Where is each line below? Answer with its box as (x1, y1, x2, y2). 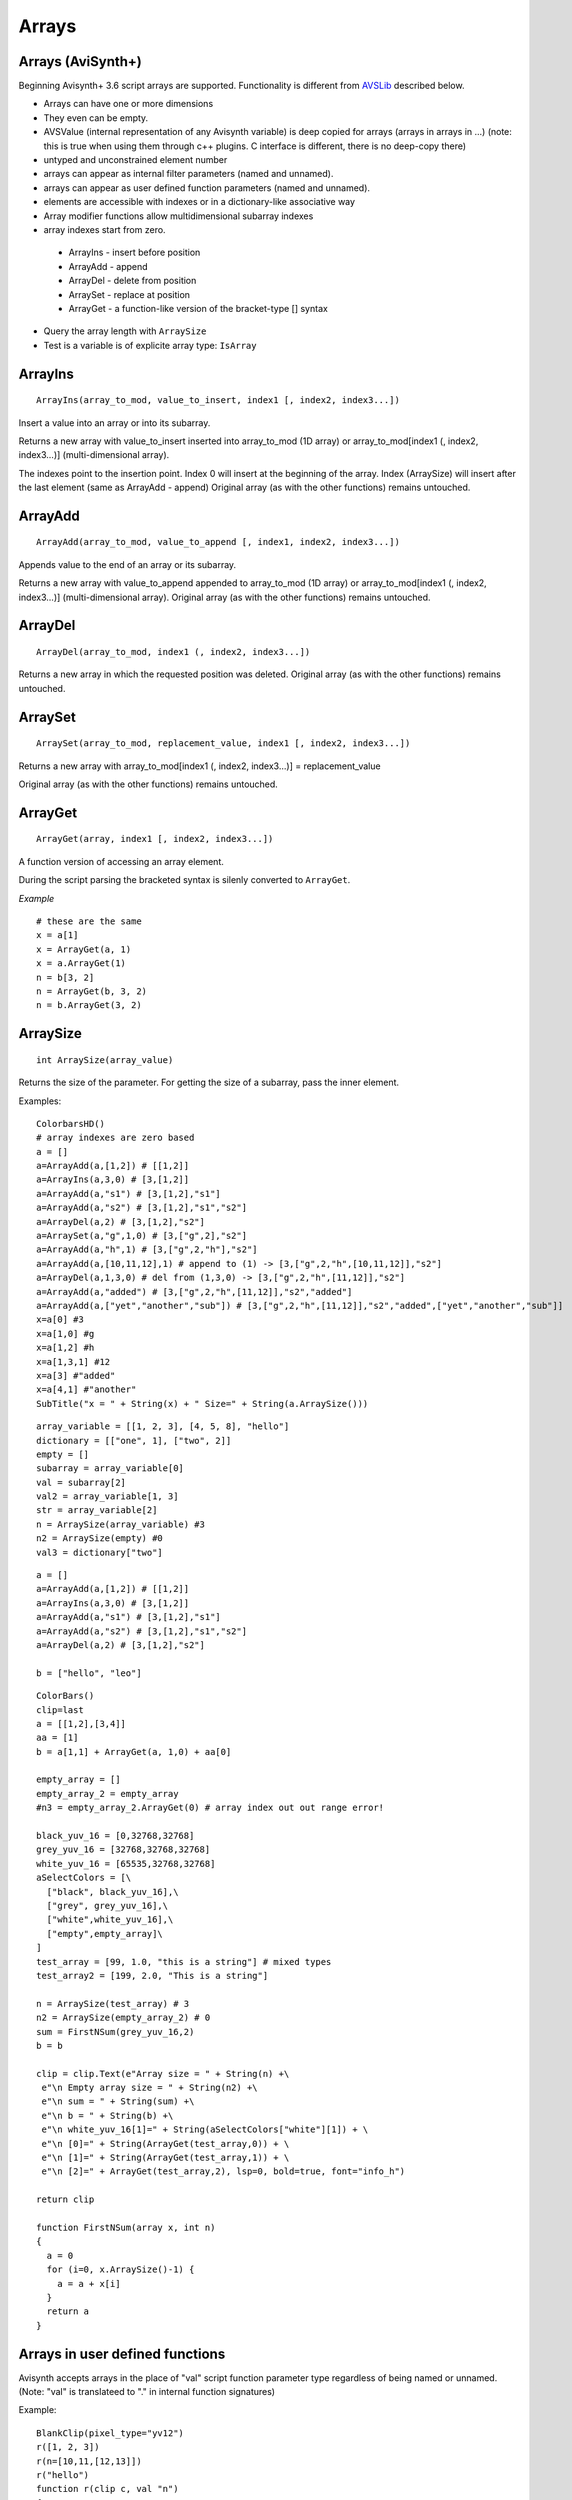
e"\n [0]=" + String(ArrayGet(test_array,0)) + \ (41, 2138, 290, 2149)
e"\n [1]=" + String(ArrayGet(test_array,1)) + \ (41, 2152, 290, 2164)
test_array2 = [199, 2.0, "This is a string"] (36, 1970, 269, 1981)
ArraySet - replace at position (68, 288, 190, 300)
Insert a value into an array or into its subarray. (18, 416, 211, 429)
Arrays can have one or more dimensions (43, 98, 214, 110)
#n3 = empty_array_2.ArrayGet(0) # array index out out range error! (36, 1802, 385, 1814)
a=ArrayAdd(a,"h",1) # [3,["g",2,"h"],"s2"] (36, 1244, 259, 1255)
